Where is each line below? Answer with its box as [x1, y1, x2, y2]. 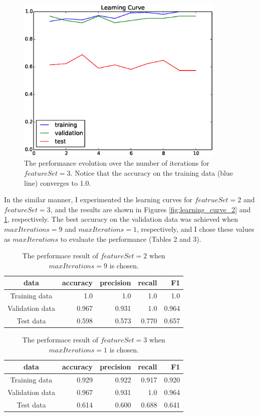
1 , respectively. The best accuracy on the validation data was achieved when [4, 214, 238, 224]
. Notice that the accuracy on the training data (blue [70, 167, 233, 178]
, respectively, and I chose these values [137, 223, 254, 234]
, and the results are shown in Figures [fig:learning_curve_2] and [50, 204, 251, 214]
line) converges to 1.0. [24, 177, 91, 188]
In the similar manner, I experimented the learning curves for [4, 194, 193, 205]
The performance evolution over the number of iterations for [24, 158, 209, 168]
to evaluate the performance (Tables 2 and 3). [60, 233, 201, 244]
